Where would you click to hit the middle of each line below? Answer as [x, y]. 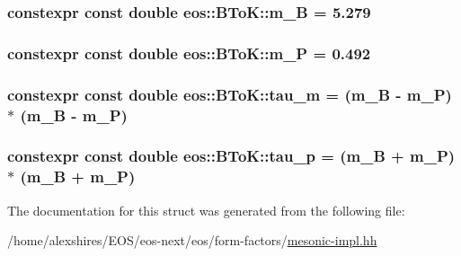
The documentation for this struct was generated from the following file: [206, 210]
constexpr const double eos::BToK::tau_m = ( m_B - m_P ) [230, 94]
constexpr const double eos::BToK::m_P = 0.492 [189, 53]
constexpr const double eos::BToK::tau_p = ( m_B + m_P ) [231, 156]
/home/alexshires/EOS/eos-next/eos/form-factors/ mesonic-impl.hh [192, 240]
